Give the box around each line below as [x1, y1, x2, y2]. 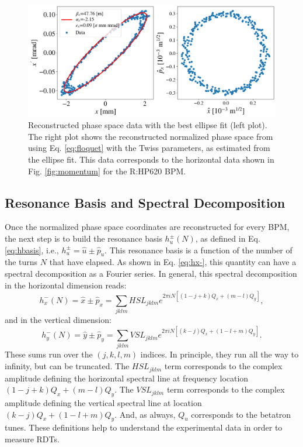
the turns [5, 256, 38, 268]
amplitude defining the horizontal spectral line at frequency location [5, 372, 249, 384]
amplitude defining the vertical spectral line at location [5, 396, 202, 408]
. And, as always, [114, 408, 176, 420]
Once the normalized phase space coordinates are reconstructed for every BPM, [5, 221, 290, 233]
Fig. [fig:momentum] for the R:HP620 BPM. [28, 164, 186, 177]
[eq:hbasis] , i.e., [5, 243, 59, 256]
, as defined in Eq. [195, 232, 260, 245]
